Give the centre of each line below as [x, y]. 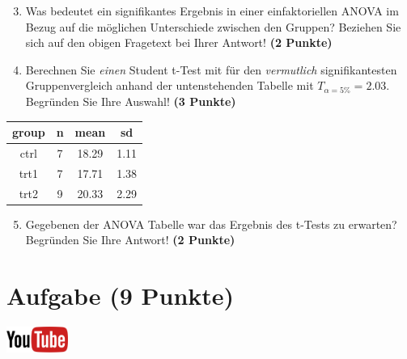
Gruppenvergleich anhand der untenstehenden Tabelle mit [170, 85]
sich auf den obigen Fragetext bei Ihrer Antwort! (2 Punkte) [179, 42]
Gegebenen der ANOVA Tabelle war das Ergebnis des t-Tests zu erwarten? [211, 224]
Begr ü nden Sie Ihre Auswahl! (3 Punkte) [131, 101]
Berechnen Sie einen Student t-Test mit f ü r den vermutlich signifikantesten [211, 69]
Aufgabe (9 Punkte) [121, 296]
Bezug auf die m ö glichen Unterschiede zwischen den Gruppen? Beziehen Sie [213, 26]
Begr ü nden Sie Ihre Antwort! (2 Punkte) [130, 240]
